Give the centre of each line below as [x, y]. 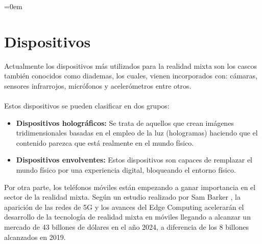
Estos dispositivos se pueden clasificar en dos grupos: [87, 106]
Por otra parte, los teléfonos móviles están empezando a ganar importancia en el [130, 187]
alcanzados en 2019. [35, 237]
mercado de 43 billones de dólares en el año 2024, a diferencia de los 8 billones [127, 227]
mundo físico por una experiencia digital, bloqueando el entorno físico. [126, 170]
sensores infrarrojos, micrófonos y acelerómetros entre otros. [98, 85]
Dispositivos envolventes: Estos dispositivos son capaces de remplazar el [134, 160]
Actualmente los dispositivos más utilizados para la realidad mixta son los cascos [131, 65]
